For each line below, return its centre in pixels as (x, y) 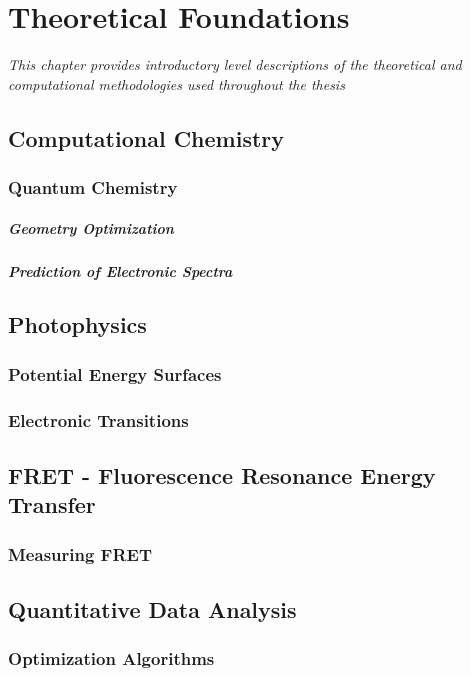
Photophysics (77, 324)
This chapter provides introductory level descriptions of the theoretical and (235, 64)
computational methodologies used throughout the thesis (176, 83)
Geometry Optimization (91, 227)
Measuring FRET (80, 553)
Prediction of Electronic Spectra (120, 270)
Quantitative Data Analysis (152, 608)
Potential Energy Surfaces (115, 373)
